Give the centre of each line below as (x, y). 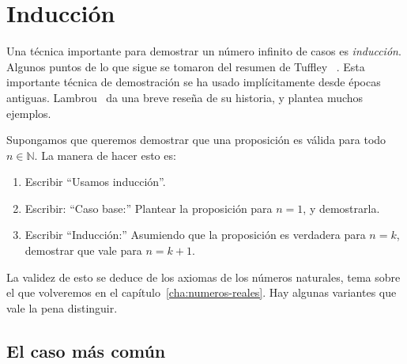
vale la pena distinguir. (62, 307)
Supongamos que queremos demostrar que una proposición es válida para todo (196, 140)
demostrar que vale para (83, 250)
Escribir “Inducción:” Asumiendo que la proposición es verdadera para (195, 235)
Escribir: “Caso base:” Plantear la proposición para (149, 208)
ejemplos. (29, 113)
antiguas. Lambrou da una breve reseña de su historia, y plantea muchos (185, 97)
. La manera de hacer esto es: (105, 155)
